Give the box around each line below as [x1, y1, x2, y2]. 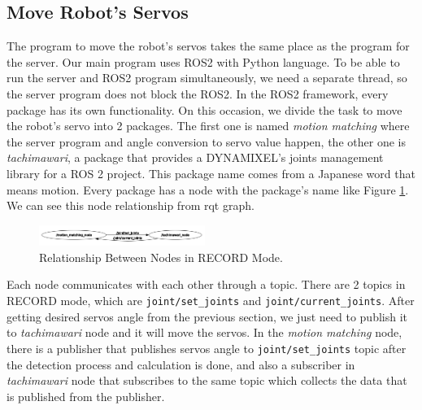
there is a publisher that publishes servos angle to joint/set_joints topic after [7, 339, 407, 356]
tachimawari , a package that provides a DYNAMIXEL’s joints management [7, 149, 384, 166]
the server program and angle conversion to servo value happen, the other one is [7, 133, 406, 150]
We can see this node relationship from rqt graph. [7, 197, 255, 214]
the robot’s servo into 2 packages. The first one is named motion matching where [7, 117, 410, 134]
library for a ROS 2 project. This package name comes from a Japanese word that [7, 164, 415, 181]
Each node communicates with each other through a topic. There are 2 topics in [7, 276, 406, 293]
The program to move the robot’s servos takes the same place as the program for [7, 37, 410, 55]
